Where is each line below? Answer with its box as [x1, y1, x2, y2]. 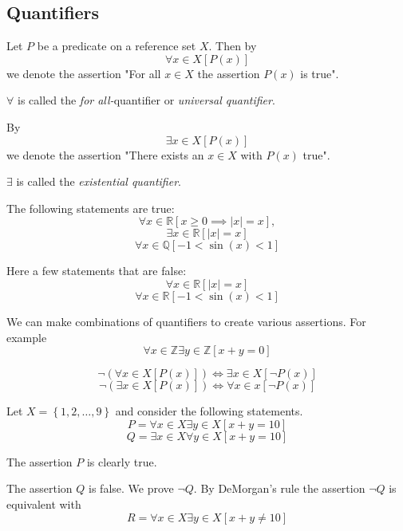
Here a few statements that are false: [6, 262, 187, 279]
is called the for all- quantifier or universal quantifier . [17, 92, 275, 108]
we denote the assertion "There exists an [6, 146, 204, 163]
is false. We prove [89, 480, 174, 497]
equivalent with [6, 495, 81, 512]
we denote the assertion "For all [6, 65, 161, 81]
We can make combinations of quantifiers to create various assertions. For [6, 313, 366, 329]
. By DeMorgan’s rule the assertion [193, 480, 365, 497]
